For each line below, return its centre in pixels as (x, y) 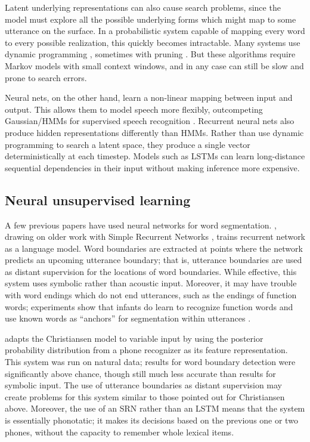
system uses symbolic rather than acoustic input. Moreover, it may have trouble (151, 283)
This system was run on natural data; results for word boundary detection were (150, 362)
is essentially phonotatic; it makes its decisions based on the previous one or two (151, 420)
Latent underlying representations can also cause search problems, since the (143, 7)
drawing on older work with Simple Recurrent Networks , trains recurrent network (155, 237)
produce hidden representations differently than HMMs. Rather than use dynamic (154, 132)
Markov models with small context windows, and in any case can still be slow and (154, 65)
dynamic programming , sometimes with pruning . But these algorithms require (150, 54)
